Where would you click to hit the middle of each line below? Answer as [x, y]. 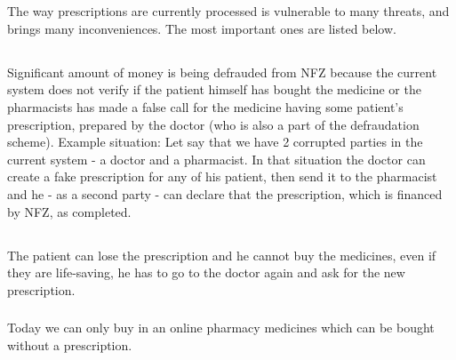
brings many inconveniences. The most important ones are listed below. [202, 28]
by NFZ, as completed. [69, 211]
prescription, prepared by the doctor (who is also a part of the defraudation [213, 124]
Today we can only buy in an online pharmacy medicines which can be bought [221, 328]
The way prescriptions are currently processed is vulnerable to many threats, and [228, 11]
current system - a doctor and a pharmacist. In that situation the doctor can [216, 159]
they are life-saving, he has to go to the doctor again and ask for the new [206, 272]
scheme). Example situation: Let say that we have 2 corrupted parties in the [215, 142]
